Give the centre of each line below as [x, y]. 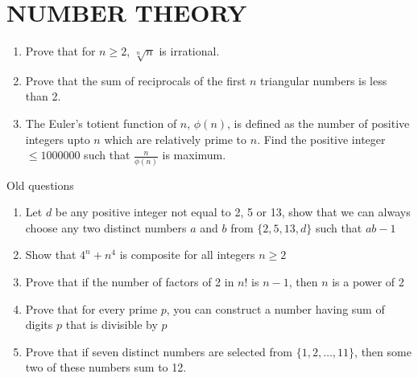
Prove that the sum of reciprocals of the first [136, 80]
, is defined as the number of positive [319, 123]
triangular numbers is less [324, 80]
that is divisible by [112, 325]
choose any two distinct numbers [106, 227]
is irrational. [189, 51]
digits [39, 325]
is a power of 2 [368, 281]
